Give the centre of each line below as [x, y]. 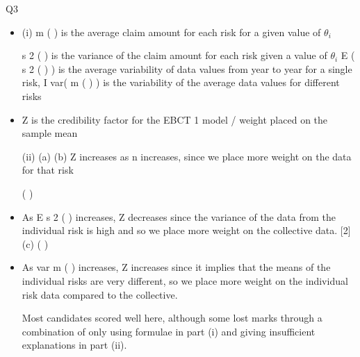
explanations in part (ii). [74, 345]
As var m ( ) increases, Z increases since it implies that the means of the [176, 267]
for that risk [48, 170]
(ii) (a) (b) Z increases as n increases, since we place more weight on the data [187, 156]
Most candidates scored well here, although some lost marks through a [172, 318]
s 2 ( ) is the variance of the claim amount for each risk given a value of [174, 55]
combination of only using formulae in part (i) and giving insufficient [169, 331]
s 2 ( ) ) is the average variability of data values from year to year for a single [187, 68]
